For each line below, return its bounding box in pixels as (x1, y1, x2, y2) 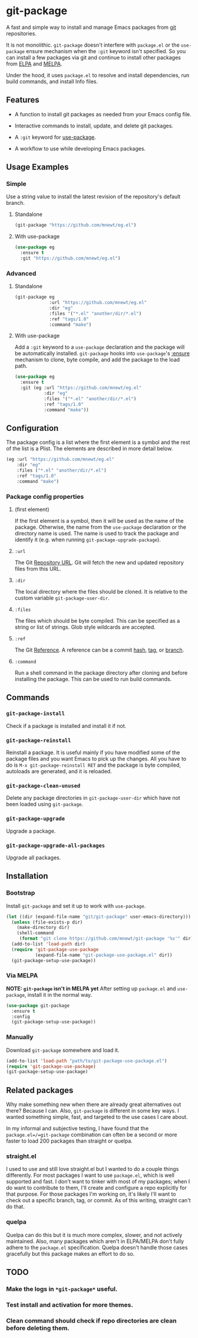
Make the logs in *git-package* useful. (6, 1285, 118, 1293)
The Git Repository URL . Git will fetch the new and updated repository (14, 559, 184, 566)
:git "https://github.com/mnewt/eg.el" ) (20, 256, 121, 261)
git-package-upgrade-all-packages (6, 842, 105, 849)
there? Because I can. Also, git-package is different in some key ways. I (6, 1107, 179, 1114)
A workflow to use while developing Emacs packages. (14, 145, 146, 152)
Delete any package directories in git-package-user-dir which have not (6, 794, 181, 802)
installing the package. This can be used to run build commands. (14, 676, 172, 683)
